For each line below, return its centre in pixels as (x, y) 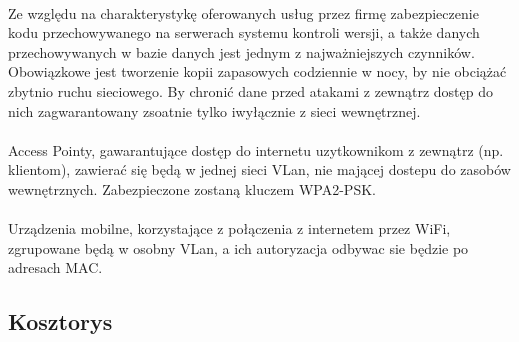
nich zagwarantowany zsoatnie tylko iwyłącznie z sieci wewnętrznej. (214, 110)
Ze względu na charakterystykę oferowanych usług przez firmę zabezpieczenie (243, 12)
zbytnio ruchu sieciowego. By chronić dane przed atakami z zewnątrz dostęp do (251, 90)
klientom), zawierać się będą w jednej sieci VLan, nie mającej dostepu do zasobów (259, 169)
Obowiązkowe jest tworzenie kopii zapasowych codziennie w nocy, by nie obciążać (257, 71)
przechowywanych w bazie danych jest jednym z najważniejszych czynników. (241, 51)
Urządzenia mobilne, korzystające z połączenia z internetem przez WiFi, (229, 228)
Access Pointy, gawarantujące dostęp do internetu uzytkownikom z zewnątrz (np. (256, 149)
